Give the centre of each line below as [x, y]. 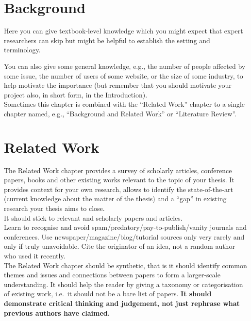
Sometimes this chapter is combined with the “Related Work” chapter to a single [125, 104]
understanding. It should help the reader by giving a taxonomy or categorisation [124, 284]
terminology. [22, 50]
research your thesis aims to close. [54, 208]
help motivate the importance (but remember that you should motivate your [118, 85]
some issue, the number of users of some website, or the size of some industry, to [124, 75]
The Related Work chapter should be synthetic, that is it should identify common [125, 265]
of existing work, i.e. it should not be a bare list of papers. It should [108, 294]
